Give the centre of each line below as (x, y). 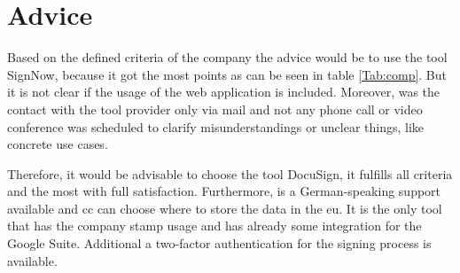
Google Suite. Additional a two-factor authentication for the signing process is (219, 243)
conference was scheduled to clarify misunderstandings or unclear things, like (216, 126)
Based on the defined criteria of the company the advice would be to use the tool (227, 57)
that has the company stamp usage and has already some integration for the (214, 226)
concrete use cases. (58, 144)
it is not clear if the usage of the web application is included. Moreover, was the (224, 92)
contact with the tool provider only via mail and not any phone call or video (215, 109)
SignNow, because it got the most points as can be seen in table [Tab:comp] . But (227, 74)
